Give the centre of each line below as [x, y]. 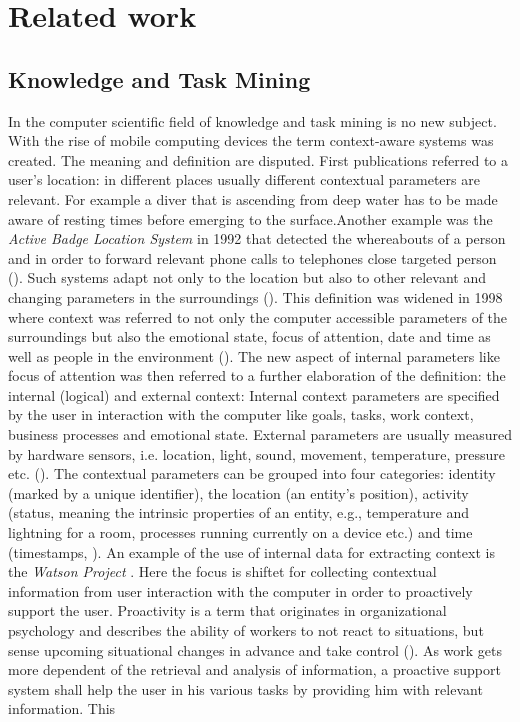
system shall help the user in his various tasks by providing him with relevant [245, 688]
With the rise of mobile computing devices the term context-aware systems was [251, 140]
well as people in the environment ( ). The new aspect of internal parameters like [254, 355]
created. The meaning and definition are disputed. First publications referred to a [258, 159]
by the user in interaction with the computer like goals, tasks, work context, [241, 414]
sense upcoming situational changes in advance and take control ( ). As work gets [255, 649]
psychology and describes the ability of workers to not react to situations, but [246, 630]
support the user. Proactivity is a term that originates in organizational [227, 610]
